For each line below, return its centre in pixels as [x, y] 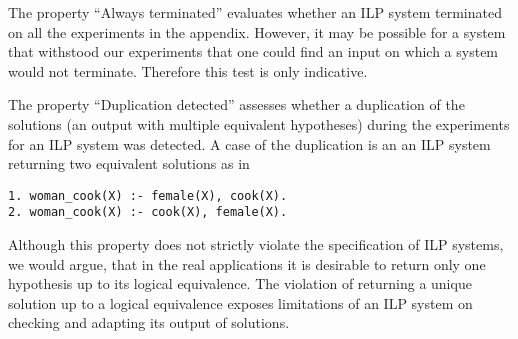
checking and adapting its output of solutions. [149, 322]
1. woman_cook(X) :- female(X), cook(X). [148, 195]
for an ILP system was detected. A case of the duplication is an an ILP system [249, 143]
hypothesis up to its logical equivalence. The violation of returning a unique [240, 283]
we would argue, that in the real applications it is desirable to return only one [247, 263]
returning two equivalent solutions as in [129, 163]
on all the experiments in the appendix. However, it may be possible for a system [257, 31]
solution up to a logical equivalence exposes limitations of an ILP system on [240, 302]
